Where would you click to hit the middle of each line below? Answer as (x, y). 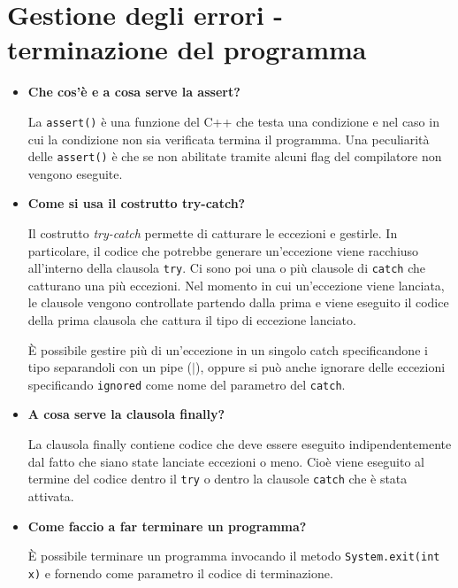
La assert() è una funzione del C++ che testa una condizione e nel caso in (233, 121)
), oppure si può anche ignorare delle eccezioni (320, 367)
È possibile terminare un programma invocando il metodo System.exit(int (234, 556)
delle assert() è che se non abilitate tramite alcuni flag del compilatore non (235, 156)
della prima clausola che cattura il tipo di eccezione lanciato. (192, 320)
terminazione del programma (187, 49)
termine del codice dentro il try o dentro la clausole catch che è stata (218, 479)
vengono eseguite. (75, 173)
